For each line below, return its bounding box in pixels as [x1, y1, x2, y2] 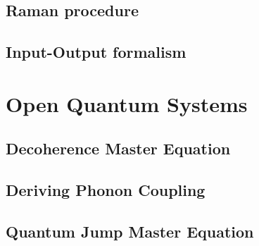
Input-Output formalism [6, 41, 187, 63]
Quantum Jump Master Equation [6, 220, 254, 242]
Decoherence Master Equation [6, 137, 231, 159]
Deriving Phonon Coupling [6, 179, 206, 201]
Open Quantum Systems [6, 89, 248, 118]
